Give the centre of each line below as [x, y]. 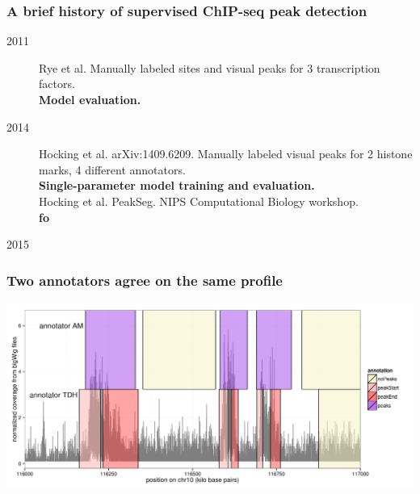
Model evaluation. [90, 99]
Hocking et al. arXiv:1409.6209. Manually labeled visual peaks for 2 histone [226, 154]
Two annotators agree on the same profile [145, 280]
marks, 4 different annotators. [112, 169]
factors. [57, 84]
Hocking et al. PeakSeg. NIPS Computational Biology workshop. [199, 201]
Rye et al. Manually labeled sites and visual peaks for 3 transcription [210, 67]
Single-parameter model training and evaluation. [177, 185]
